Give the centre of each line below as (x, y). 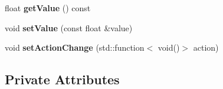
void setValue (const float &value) (69, 27)
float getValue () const (48, 8)
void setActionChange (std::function (75, 47)
